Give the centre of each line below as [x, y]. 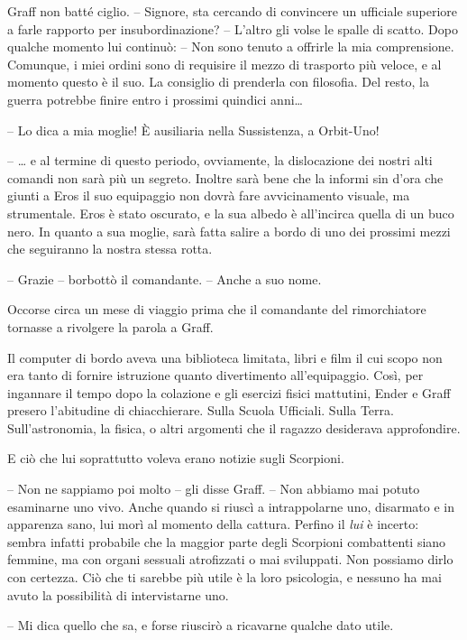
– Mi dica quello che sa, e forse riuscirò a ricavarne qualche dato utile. [201, 625]
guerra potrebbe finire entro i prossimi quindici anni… [155, 99]
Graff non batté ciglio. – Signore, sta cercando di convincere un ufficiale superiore [233, 11]
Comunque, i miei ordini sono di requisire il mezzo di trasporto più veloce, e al [224, 64]
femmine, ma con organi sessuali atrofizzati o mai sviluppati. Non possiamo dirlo [230, 559]
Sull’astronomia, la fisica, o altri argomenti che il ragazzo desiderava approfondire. [234, 427]
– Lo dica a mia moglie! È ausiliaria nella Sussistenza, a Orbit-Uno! [193, 130]
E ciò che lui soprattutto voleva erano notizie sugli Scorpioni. [176, 458]
